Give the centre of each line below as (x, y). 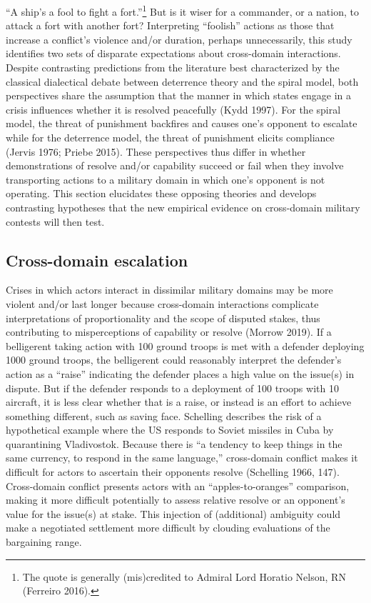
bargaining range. (44, 542)
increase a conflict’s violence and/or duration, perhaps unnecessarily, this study (179, 39)
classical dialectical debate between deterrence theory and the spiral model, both (182, 81)
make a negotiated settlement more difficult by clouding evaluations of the (168, 528)
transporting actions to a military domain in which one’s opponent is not (166, 179)
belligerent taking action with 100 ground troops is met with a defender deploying (185, 345)
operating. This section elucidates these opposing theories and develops (161, 193)
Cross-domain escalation (97, 260)
